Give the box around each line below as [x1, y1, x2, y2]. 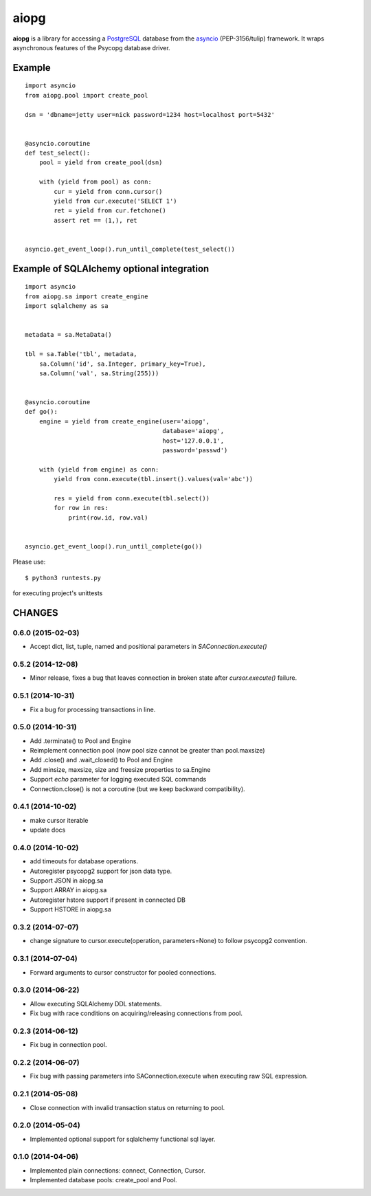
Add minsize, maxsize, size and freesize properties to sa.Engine [30, 765, 211, 773]
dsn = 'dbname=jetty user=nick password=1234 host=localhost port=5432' [25, 111, 275, 118]
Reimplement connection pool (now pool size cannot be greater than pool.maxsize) [30, 746, 265, 755]
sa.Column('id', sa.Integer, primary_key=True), [38, 359, 206, 368]
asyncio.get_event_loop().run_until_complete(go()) [25, 542, 203, 550]
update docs [30, 826, 66, 834]
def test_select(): [25, 149, 91, 157]
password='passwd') [162, 447, 228, 454]
